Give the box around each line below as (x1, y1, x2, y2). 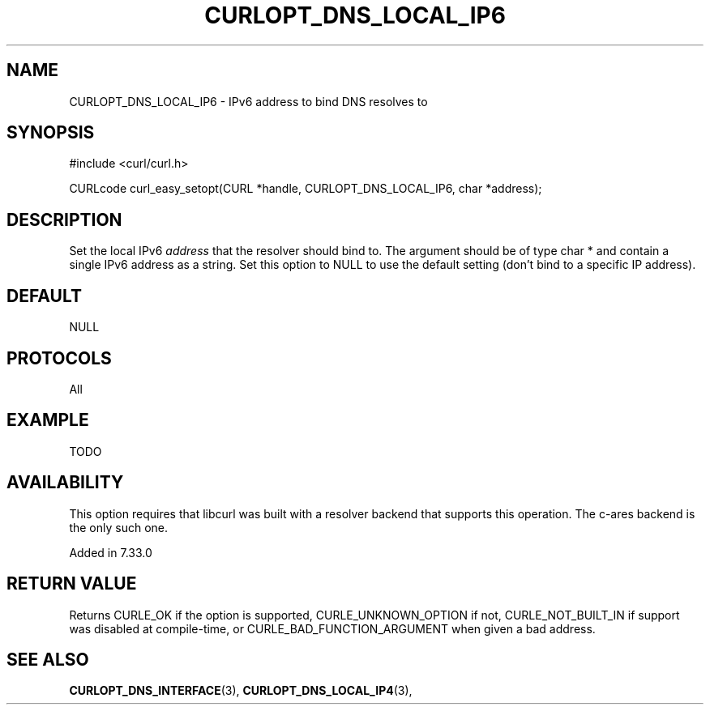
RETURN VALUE (6, 573, 137, 594)
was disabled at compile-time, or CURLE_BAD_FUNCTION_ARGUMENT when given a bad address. (69, 621, 596, 636)
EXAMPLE (6, 410, 89, 431)
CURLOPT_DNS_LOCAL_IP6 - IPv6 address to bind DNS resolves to (69, 94, 428, 109)
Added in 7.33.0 (69, 545, 152, 560)
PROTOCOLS (6, 347, 112, 368)
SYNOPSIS (6, 122, 95, 143)
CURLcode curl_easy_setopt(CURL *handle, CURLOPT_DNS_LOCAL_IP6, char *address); (69, 181, 542, 196)
